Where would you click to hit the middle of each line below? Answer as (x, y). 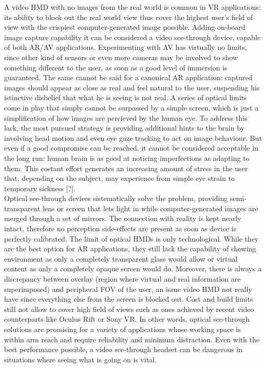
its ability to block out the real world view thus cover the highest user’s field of (129, 17)
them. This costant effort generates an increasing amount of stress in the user (126, 168)
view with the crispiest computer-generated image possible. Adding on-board (125, 27)
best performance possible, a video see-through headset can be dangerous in (123, 349)
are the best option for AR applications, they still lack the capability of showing (130, 249)
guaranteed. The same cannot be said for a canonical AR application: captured (128, 77)
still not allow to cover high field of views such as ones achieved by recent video (129, 309)
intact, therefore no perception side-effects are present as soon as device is (120, 228)
